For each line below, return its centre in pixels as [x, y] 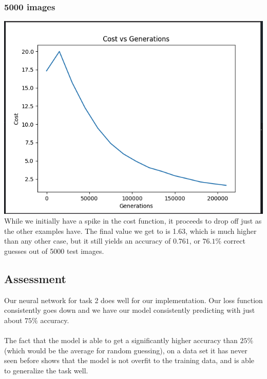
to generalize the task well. [46, 370]
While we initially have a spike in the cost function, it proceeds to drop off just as [133, 221]
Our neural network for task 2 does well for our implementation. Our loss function [133, 300]
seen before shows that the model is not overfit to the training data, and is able [129, 360]
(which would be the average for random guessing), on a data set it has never [126, 350]
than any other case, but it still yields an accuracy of [88, 241]
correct [234, 241]
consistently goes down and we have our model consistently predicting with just [130, 310]
